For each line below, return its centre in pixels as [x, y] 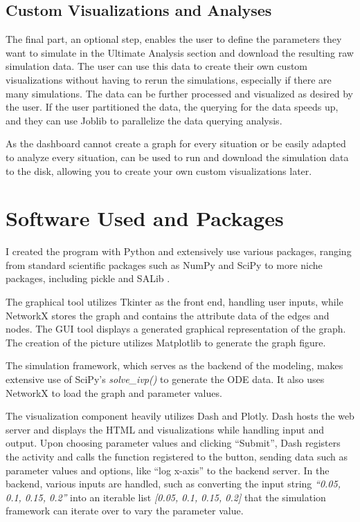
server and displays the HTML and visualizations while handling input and [165, 429]
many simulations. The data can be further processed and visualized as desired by [179, 93]
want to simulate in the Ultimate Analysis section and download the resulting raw [180, 52]
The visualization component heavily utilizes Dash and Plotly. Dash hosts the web [180, 416]
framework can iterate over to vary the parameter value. [125, 511]
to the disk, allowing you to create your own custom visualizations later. [159, 170]
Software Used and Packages [145, 218]
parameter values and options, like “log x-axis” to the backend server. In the [168, 470]
